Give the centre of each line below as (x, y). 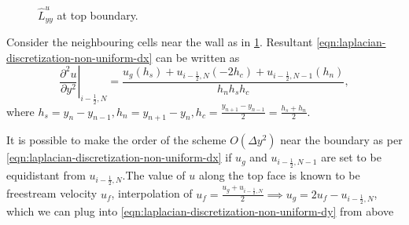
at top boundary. (98, 15)
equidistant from (46, 174)
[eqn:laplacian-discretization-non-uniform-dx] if (119, 157)
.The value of (154, 174)
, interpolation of (152, 193)
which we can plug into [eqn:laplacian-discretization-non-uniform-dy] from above (200, 210)
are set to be (351, 157)
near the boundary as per (341, 140)
